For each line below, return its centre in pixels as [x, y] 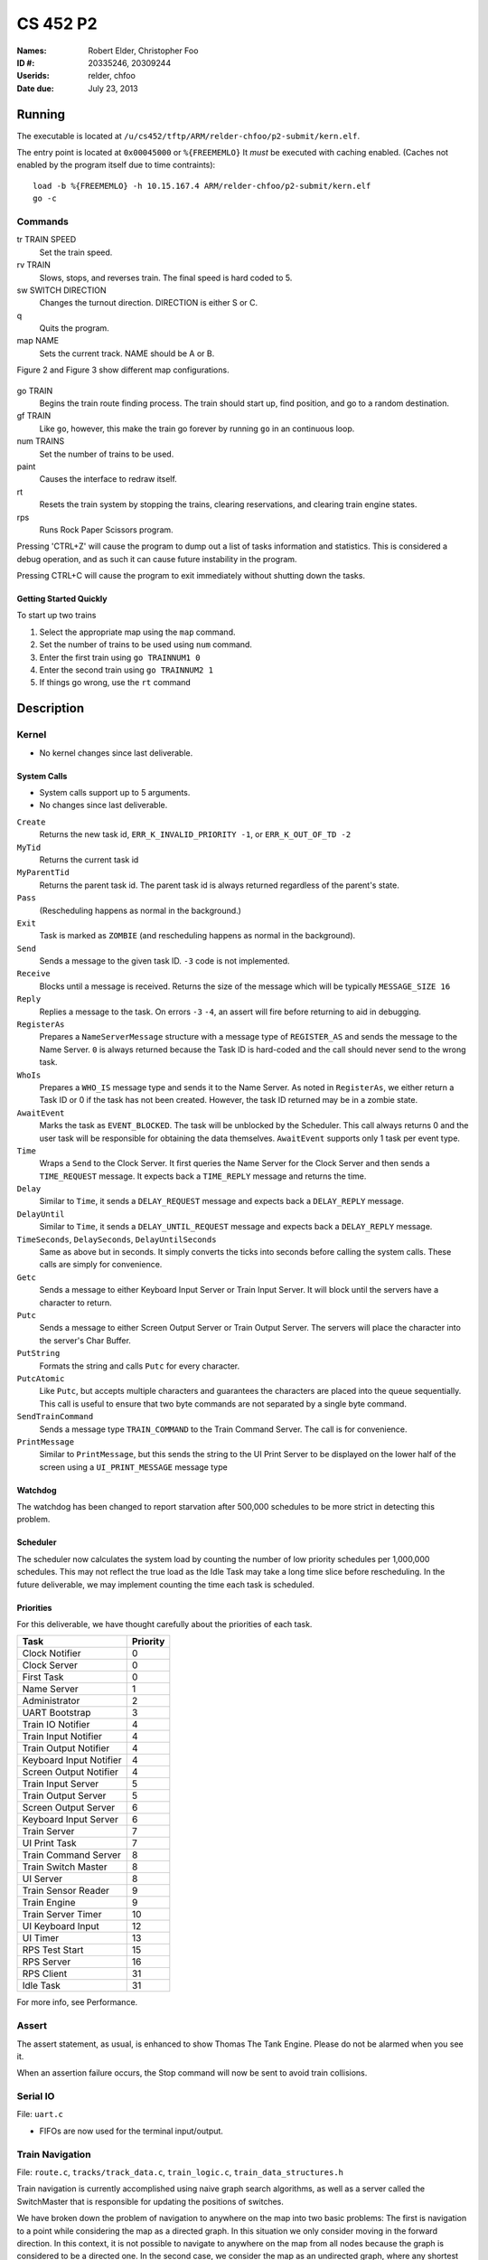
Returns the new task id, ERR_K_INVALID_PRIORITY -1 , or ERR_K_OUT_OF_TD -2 [195, 834]
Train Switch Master [65, 1867]
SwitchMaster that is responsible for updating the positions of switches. [150, 2201]
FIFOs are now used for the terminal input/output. [131, 2131]
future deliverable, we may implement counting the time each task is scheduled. [166, 1584]
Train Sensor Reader [66, 1891]
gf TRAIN [34, 416]
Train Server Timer [62, 1915]
